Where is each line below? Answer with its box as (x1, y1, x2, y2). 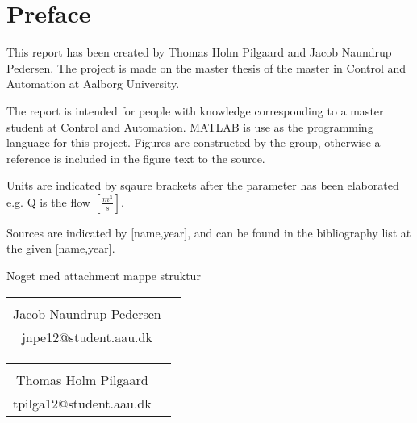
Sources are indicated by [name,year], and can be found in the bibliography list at (6, 224, 411, 241)
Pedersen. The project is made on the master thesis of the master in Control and (6, 59, 407, 76)
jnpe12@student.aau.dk (21, 327, 152, 346)
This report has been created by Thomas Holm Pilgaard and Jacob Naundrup (6, 44, 392, 61)
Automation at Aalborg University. (6, 75, 180, 92)
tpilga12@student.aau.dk (13, 393, 152, 413)
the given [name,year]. (6, 240, 115, 257)
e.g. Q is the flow (6, 193, 90, 210)
